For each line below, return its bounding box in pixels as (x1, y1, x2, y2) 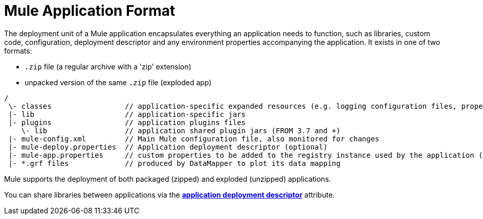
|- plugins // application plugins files (8, 118, 246, 127)
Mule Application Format (4, 2, 175, 19)
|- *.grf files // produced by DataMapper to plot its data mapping (8, 159, 341, 167)
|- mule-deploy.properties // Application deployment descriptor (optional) (8, 142, 328, 151)
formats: (4, 46, 32, 55)
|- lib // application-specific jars (8, 110, 246, 118)
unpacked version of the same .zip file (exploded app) (25, 78, 212, 87)
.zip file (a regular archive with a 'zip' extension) (25, 62, 191, 71)
